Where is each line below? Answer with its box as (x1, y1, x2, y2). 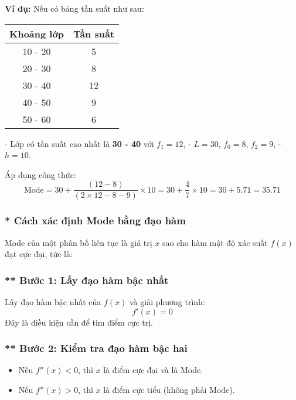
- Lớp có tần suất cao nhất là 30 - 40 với (5, 137, 154, 149)
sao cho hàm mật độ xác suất (162, 236, 268, 248)
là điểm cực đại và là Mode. (103, 364, 203, 376)
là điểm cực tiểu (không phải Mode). (103, 384, 235, 396)
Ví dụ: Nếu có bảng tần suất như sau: (5, 2, 144, 14)
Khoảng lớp (9, 26, 64, 40)
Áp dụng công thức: (5, 168, 76, 180)
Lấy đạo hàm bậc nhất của (5, 296, 101, 308)
